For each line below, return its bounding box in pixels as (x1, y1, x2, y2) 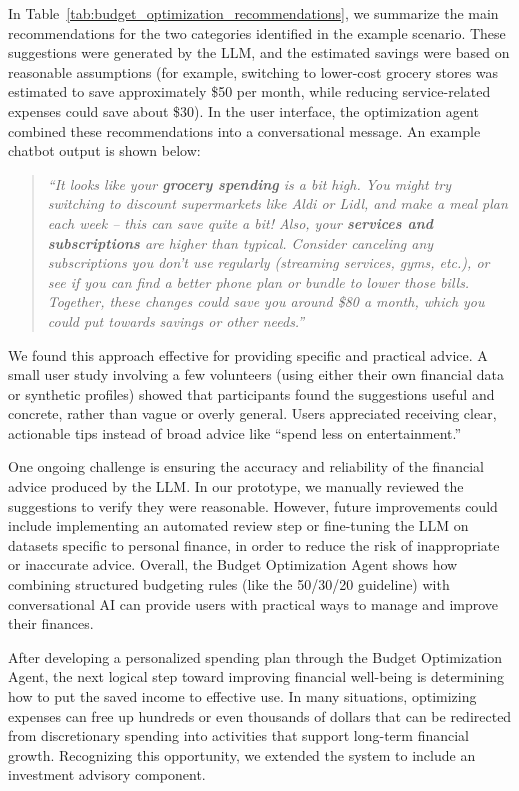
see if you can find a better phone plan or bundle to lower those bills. (47, 271, 470, 292)
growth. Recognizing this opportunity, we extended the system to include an (8, 744, 476, 765)
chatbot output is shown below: (8, 140, 201, 161)
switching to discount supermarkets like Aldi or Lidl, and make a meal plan (47, 193, 508, 214)
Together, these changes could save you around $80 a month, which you (47, 291, 485, 312)
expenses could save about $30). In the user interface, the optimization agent (8, 100, 479, 121)
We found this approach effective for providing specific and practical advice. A (8, 344, 488, 365)
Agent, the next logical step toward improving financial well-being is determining (8, 666, 505, 687)
